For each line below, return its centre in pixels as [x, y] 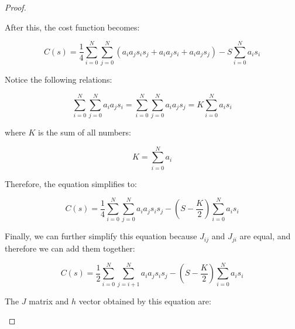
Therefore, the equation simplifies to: [71, 183]
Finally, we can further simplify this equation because [101, 236]
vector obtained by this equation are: [145, 301]
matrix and [49, 301]
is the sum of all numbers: [85, 132]
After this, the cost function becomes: [72, 27]
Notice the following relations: [59, 79]
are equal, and [265, 236]
